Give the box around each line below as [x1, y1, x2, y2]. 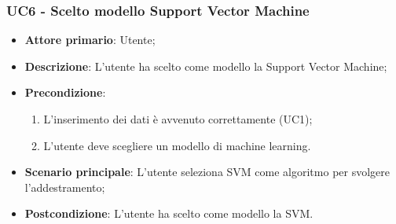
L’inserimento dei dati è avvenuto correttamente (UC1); [43, 111, 313, 127]
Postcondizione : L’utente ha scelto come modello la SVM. [24, 205, 313, 222]
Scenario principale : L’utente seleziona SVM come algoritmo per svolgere [24, 163, 390, 180]
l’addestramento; [24, 178, 105, 195]
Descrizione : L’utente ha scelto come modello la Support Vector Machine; [24, 57, 387, 74]
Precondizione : [24, 84, 106, 101]
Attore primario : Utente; [24, 31, 156, 48]
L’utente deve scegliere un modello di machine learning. [43, 137, 311, 153]
